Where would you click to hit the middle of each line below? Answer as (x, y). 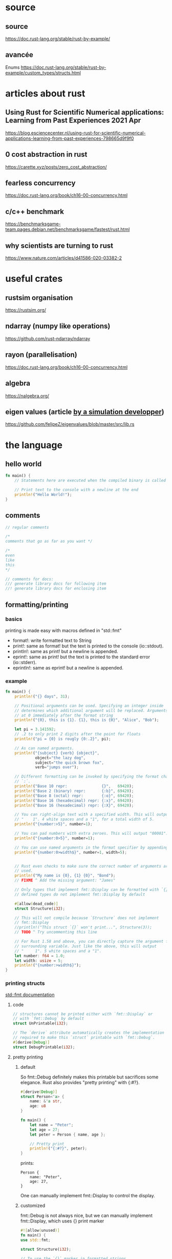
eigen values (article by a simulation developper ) (85, 412)
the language (34, 445)
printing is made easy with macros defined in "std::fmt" (63, 630)
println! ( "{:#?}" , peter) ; (59, 1148)
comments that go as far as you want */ (49, 542)
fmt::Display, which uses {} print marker (62, 1221)
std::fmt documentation (30, 995)
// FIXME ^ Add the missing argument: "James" (65, 880)
